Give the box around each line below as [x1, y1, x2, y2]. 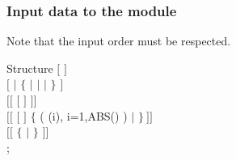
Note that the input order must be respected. [6, 32, 231, 49]
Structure [6, 59, 53, 76]
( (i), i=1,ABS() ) [40, 107, 128, 124]
